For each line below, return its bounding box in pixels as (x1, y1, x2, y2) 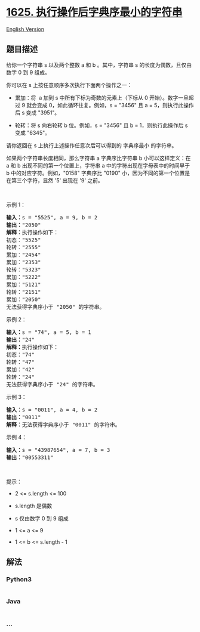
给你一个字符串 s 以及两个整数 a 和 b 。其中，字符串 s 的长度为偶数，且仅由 (6, 61, 192, 69)
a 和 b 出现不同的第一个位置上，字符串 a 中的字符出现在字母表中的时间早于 (6, 162, 190, 169)
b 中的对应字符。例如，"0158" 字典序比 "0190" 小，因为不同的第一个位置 (6, 169, 185, 176)
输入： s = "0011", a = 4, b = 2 (6, 406, 98, 413)
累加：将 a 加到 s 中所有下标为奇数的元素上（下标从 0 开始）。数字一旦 (14, 94, 189, 101)
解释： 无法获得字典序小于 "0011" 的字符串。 (6, 421, 121, 428)
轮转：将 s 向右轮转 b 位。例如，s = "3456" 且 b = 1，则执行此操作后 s (14, 122, 188, 129)
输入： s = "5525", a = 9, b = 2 (6, 214, 98, 221)
